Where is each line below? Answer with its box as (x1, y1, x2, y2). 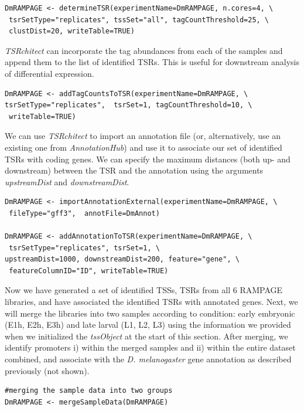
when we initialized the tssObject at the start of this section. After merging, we (5, 330, 288, 342)
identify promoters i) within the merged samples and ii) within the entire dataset (5, 341, 296, 354)
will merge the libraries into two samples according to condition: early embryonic (5, 307, 295, 319)
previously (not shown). (5, 364, 90, 376)
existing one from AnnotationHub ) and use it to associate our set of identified (5, 141, 282, 153)
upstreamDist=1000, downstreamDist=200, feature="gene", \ (5, 255, 240, 264)
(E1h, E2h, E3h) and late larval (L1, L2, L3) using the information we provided (5, 318, 291, 331)
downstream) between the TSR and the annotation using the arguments (5, 164, 264, 176)
